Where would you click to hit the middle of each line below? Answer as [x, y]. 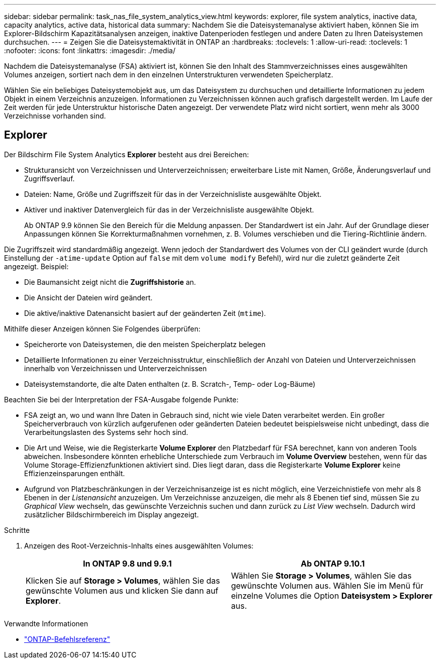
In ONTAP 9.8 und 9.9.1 [127, 563]
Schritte [17, 530]
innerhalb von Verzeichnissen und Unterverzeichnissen [116, 368]
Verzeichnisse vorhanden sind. [55, 116]
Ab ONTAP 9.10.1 [333, 563]
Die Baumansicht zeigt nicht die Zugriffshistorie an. [110, 282]
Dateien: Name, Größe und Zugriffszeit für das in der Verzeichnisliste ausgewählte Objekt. [173, 194]
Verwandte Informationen [46, 623]
